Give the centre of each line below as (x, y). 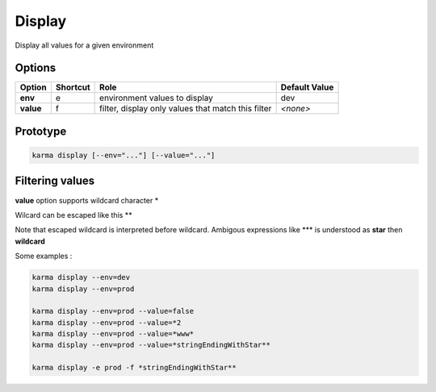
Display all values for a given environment (84, 45)
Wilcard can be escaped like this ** (73, 215)
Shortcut (73, 87)
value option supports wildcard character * (87, 200)
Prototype (41, 131)
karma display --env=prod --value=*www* (113, 334)
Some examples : (44, 256)
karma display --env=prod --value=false (113, 311)
